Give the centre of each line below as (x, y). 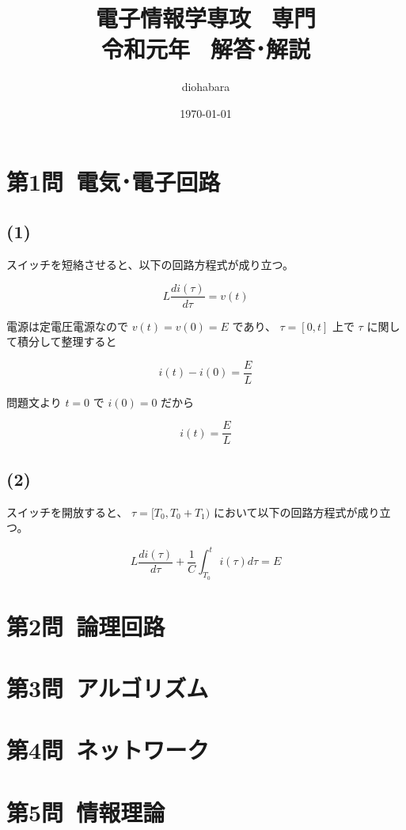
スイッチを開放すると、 (67, 512)
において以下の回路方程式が (285, 512)
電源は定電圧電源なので (67, 326)
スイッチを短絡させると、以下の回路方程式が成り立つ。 (150, 264)
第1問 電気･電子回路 (114, 181)
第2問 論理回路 (86, 625)
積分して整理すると (67, 341)
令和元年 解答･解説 (206, 49)
